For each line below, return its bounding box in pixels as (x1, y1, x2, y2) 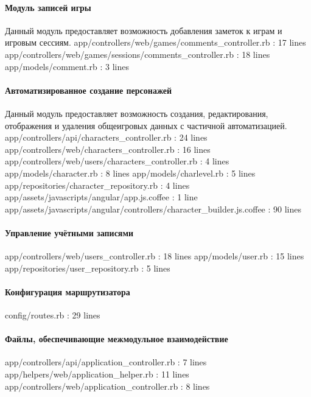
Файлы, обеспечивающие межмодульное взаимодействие (5, 332, 228, 345)
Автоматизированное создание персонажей (5, 83, 172, 96)
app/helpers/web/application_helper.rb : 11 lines (5, 368, 189, 381)
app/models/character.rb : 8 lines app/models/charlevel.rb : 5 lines (5, 166, 256, 179)
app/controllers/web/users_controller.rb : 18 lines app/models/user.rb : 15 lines (5, 250, 304, 262)
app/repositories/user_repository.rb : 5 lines (5, 261, 170, 274)
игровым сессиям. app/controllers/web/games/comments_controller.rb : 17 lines (5, 36, 306, 49)
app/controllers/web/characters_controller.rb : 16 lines (5, 142, 211, 155)
